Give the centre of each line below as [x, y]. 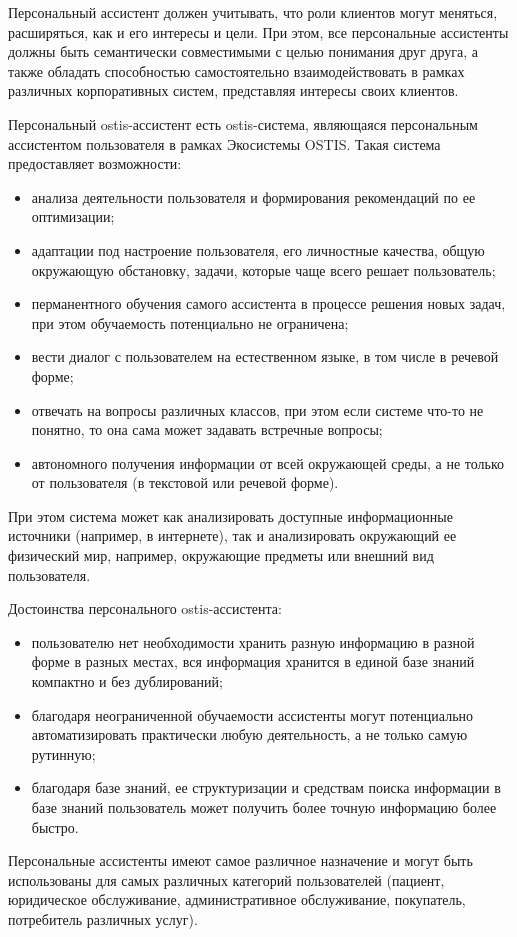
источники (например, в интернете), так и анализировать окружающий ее [232, 535]
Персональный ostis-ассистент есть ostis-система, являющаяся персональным [243, 123]
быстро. [55, 826]
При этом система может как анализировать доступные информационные [230, 515]
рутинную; [63, 753]
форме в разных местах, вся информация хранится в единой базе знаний [253, 661]
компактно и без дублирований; [127, 681]
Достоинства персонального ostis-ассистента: [145, 608]
